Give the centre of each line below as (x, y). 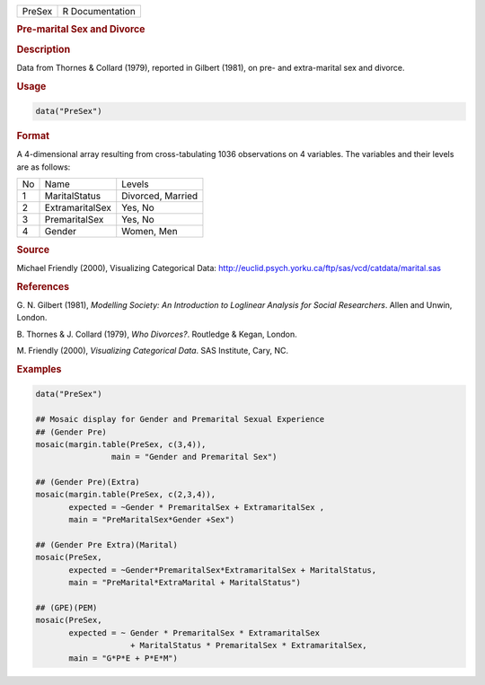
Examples (39, 369)
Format (33, 136)
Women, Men (150, 232)
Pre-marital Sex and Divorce (81, 30)
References (43, 286)
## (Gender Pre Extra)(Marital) (107, 545)
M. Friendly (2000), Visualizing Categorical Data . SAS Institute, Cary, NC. (153, 351)
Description (44, 49)
